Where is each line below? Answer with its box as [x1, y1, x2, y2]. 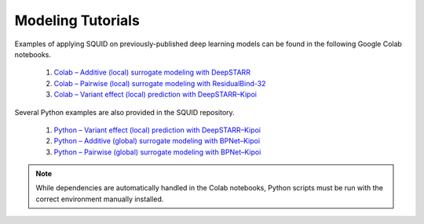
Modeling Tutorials [14, 12, 141, 29]
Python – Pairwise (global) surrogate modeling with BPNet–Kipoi [53, 147, 261, 157]
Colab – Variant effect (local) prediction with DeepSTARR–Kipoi [53, 90, 257, 99]
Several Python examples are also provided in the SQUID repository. [14, 107, 235, 117]
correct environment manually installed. [35, 194, 164, 204]
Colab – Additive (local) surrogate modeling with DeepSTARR [53, 67, 251, 78]
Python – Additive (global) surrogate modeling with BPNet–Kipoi [53, 136, 261, 146]
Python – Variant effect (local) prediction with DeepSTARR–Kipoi [53, 125, 261, 135]
